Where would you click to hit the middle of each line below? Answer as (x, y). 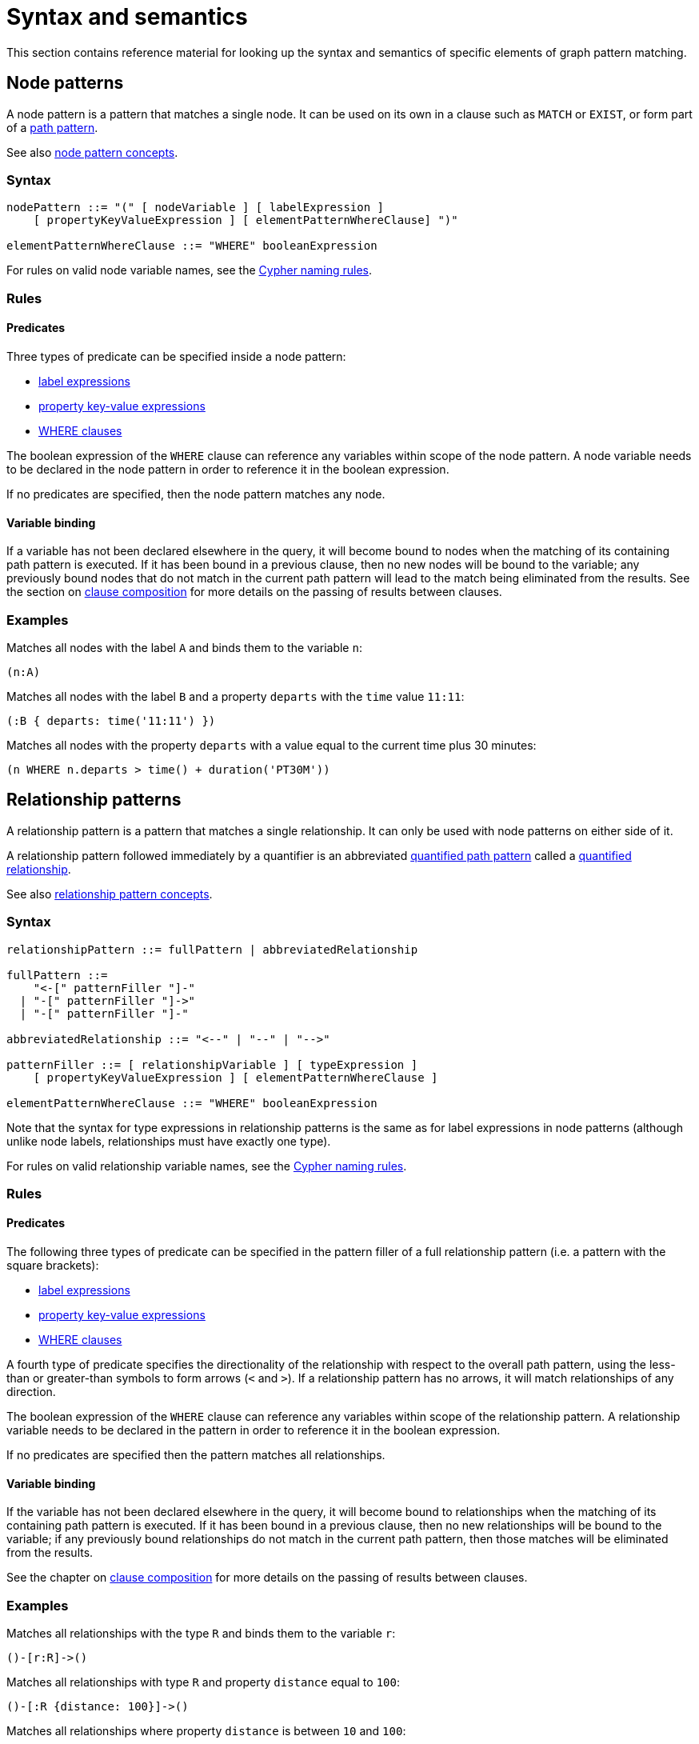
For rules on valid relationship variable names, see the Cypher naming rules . (207, 1166)
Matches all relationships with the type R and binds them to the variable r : (201, 1634)
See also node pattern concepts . (92, 152)
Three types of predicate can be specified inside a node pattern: (176, 356)
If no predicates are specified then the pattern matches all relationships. (196, 1455)
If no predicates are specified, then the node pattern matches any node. (196, 494)
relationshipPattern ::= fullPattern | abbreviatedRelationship (212, 949)
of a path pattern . (52, 127)
